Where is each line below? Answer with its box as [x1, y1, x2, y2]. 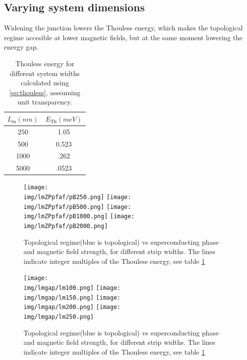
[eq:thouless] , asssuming [9, 87, 80, 97]
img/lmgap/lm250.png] [24, 313, 94, 321]
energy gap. [4, 42, 39, 52]
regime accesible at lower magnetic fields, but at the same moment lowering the [4, 32, 243, 42]
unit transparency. [17, 97, 73, 107]
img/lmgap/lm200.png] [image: [24, 304, 121, 311]
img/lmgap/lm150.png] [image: [24, 294, 121, 301]
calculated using [21, 77, 69, 88]
